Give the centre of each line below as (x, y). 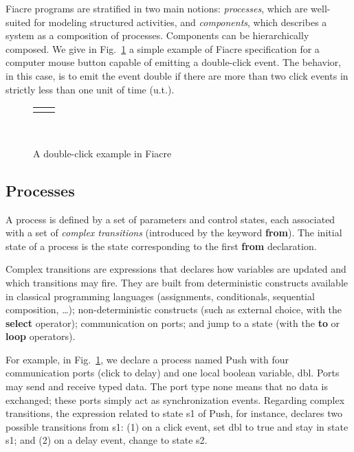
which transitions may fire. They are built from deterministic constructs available (177, 282)
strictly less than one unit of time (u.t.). (90, 89)
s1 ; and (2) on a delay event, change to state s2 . (107, 440)
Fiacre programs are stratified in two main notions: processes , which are (157, 8)
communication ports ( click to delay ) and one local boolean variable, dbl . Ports (173, 373)
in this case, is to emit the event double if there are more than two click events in (177, 75)
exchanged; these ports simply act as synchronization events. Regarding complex (175, 399)
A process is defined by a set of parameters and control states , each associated (170, 219)
